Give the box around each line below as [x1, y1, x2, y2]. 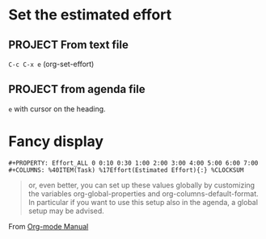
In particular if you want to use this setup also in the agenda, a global [27, 197, 259, 207]
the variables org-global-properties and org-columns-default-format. [27, 188, 259, 199]
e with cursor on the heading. [8, 103, 107, 114]
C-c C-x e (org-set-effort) [8, 59, 95, 69]
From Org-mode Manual [8, 221, 89, 231]
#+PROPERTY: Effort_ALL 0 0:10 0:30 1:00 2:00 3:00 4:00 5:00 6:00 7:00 [8, 159, 259, 167]
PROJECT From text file [8, 38, 129, 52]
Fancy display [8, 132, 103, 150]
